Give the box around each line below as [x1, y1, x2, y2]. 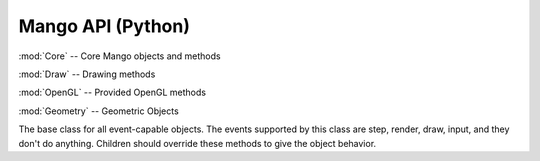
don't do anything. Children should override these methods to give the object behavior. [18, 137, 377, 149]
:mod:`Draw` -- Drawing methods [18, 68, 156, 80]
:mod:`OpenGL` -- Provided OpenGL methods [18, 86, 207, 99]
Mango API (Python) [18, 15, 190, 37]
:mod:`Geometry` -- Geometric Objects [18, 105, 179, 117]
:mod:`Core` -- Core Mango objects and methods [18, 50, 221, 62]
